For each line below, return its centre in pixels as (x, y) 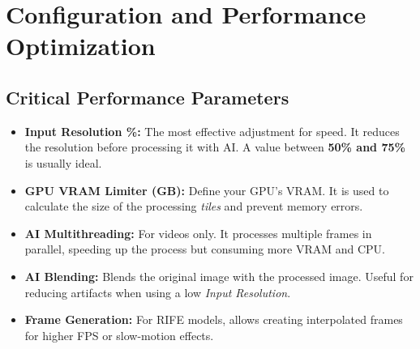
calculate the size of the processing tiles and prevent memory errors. (194, 206)
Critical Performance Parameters (148, 97)
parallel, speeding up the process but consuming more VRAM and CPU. (205, 249)
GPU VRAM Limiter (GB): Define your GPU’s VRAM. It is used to (207, 190)
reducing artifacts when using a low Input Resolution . (158, 292)
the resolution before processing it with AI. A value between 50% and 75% (215, 147)
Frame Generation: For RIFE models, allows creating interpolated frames (214, 319)
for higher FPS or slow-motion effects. (119, 335)
